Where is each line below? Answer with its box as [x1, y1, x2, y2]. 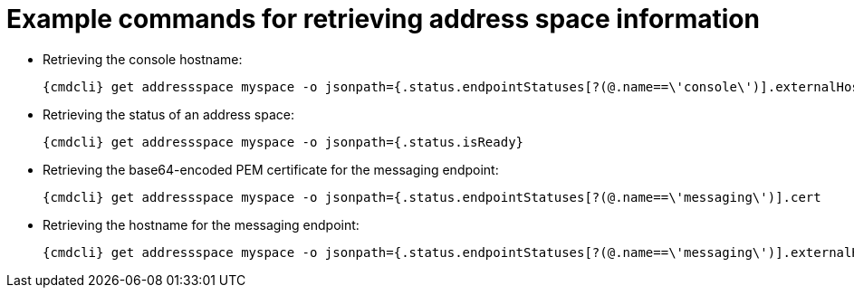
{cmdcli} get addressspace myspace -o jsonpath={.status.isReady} [43, 134, 524, 149]
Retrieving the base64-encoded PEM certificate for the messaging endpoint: [43, 161, 499, 177]
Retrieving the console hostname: [43, 51, 243, 67]
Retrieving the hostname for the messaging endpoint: [43, 216, 360, 233]
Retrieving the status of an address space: [43, 106, 294, 122]
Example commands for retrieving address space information [6, 4, 760, 34]
